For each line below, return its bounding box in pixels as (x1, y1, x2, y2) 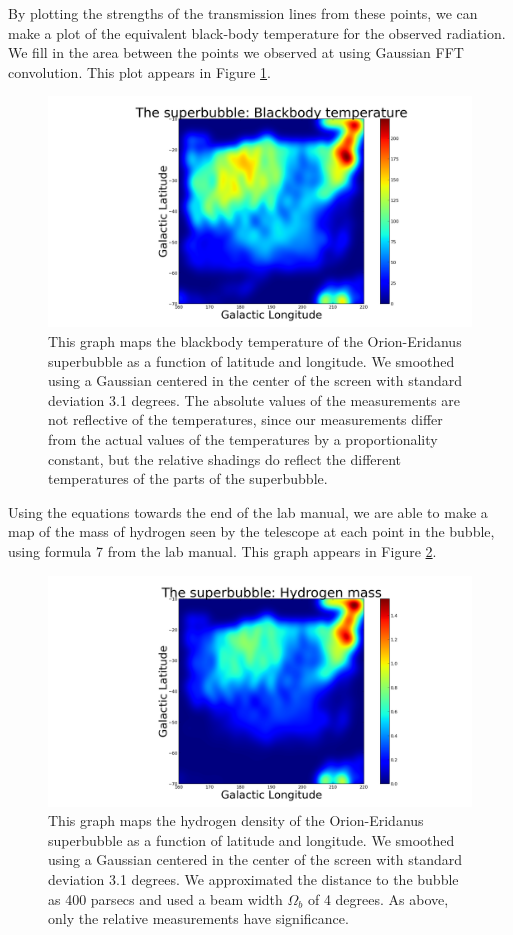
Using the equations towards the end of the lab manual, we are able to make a (8, 501, 488, 522)
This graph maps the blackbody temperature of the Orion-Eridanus (48, 331, 462, 352)
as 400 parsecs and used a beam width (48, 888, 283, 909)
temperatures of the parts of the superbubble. (48, 468, 328, 489)
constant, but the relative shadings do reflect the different (48, 448, 402, 469)
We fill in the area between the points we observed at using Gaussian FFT (8, 42, 464, 63)
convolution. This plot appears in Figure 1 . (8, 61, 271, 82)
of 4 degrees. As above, (307, 888, 449, 909)
